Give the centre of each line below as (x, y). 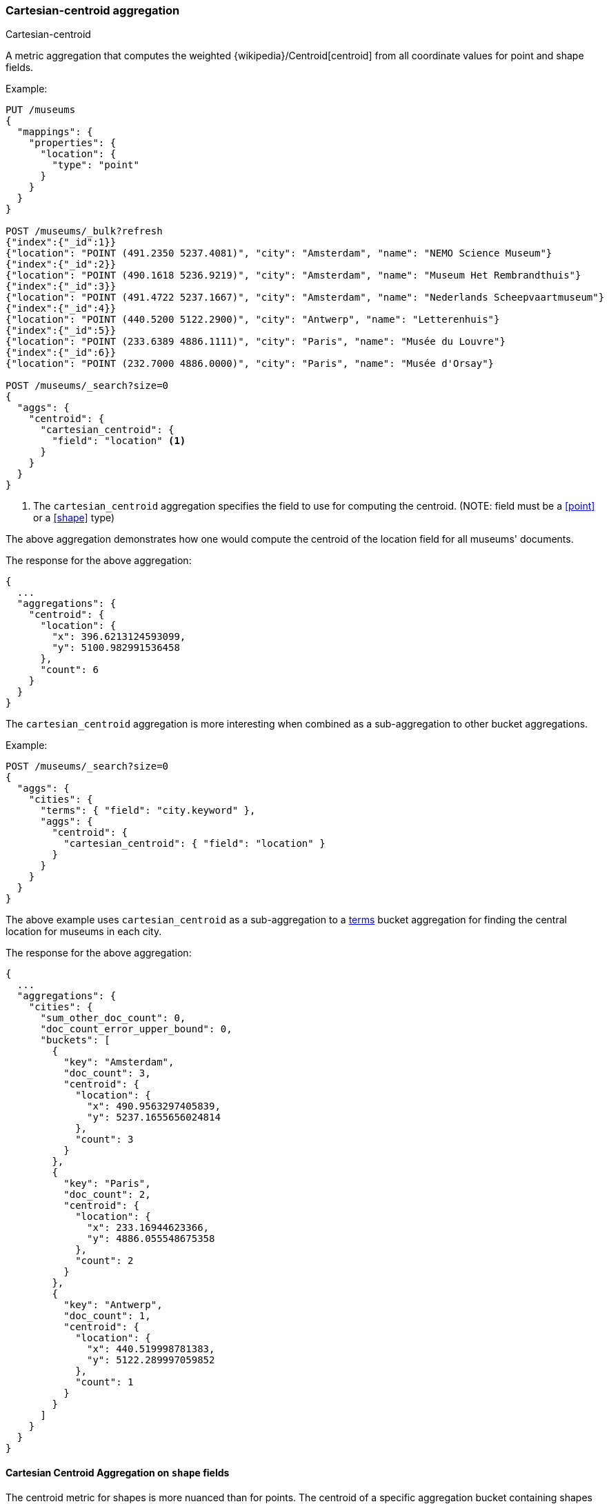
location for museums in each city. (84, 932)
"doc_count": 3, (107, 1073)
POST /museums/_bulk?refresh (84, 231)
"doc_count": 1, (107, 1316)
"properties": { (72, 143)
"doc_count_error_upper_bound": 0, (136, 1029)
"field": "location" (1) (119, 441)
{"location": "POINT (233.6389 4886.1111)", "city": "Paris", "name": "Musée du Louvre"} (256, 342)
